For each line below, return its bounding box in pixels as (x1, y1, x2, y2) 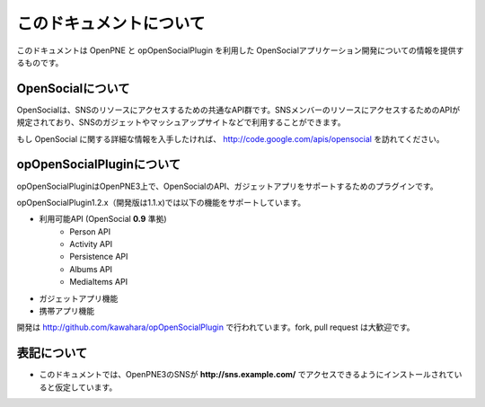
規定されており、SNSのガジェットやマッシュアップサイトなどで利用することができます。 (16, 117, 346, 128)
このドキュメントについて (16, 13, 206, 33)
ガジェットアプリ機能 (39, 293, 119, 304)
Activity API (69, 239, 112, 250)
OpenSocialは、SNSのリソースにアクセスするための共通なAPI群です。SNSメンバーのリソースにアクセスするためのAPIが (16, 104, 461, 115)
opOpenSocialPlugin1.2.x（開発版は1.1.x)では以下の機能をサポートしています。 (16, 197, 306, 208)
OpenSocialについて (16, 81, 130, 96)
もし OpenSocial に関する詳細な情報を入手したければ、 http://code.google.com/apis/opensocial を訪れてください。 (16, 133, 445, 144)
